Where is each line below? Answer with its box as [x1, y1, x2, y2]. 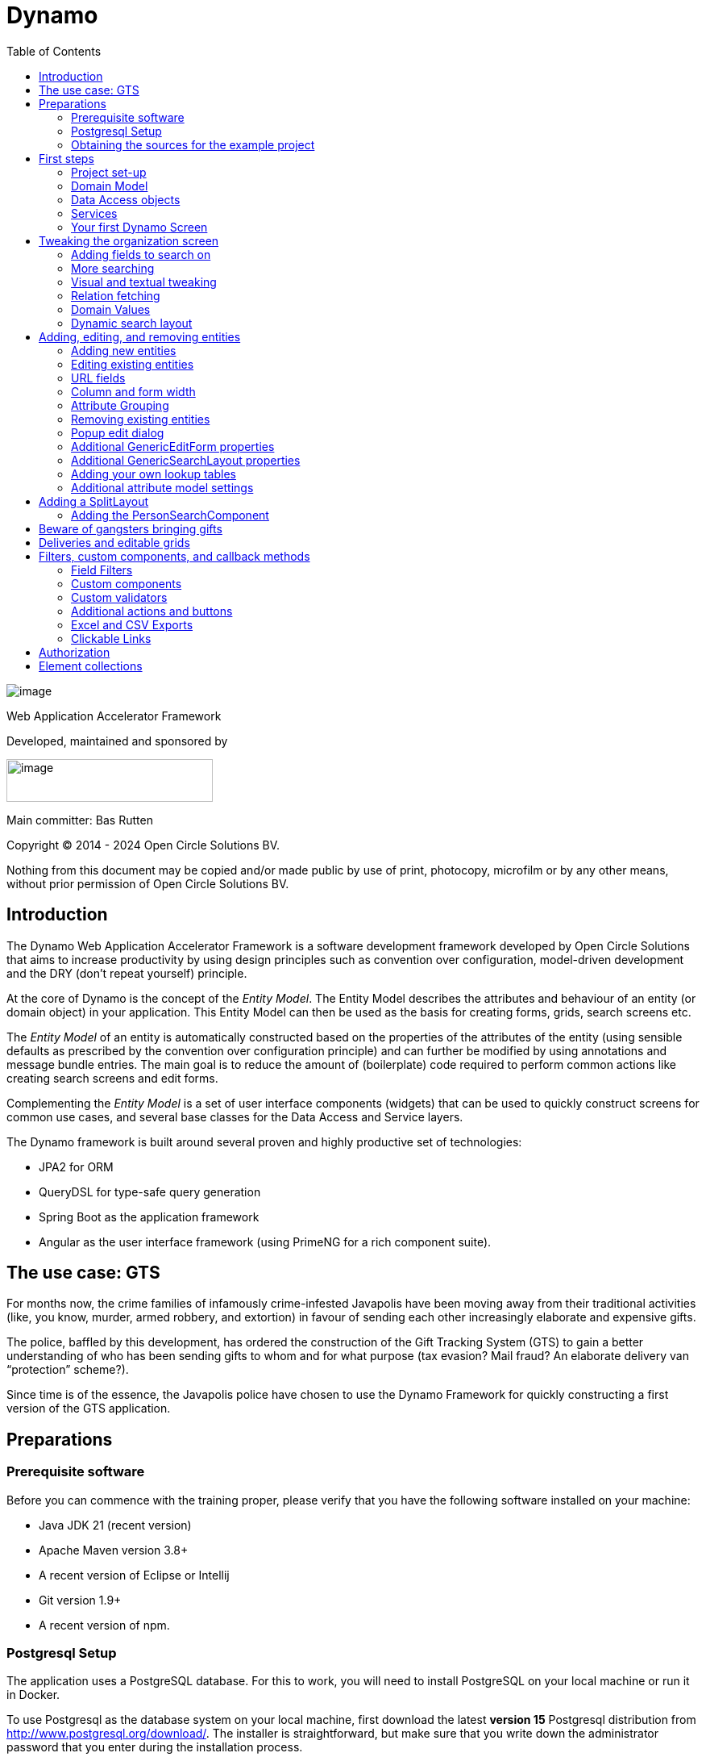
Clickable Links [71, 631, 152, 645]
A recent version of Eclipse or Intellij [39, 1567, 230, 1582]
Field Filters [71, 562, 133, 577]
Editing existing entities [71, 357, 194, 371]
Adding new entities [71, 343, 176, 357]
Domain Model [71, 178, 148, 193]
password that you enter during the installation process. [6, 1740, 303, 1755]
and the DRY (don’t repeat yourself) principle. [6, 966, 247, 980]
